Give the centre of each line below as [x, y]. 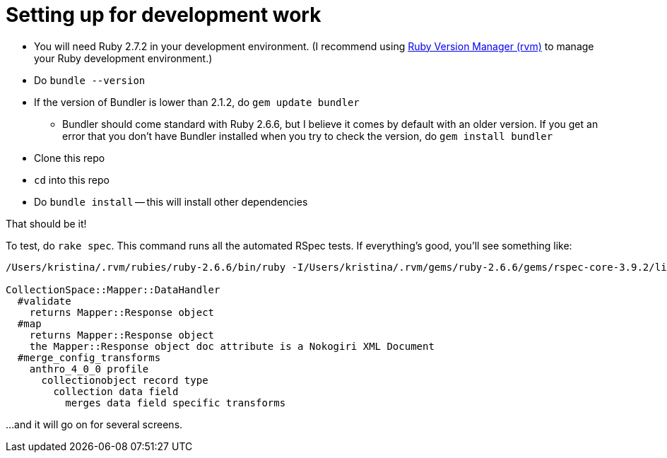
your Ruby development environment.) [123, 58]
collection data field [116, 391]
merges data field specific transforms [176, 403]
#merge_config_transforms [89, 357]
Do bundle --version [90, 80]
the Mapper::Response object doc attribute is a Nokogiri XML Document [232, 346]
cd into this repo [72, 180]
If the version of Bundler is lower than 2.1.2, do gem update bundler [197, 102]
